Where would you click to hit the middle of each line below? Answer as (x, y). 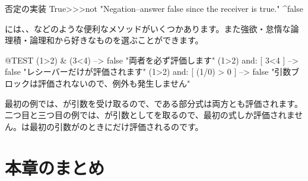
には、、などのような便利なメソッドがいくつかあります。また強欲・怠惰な (148, 28)
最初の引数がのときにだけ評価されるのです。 (116, 126)
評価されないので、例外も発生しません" (114, 83)
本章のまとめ (55, 167)
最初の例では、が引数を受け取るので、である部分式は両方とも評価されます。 (154, 103)
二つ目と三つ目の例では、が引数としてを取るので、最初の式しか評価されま (150, 115)
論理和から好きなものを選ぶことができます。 (116, 40)
